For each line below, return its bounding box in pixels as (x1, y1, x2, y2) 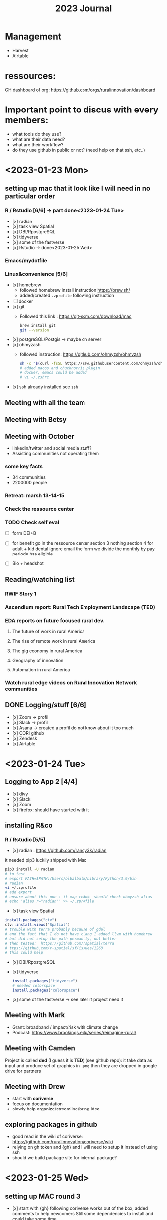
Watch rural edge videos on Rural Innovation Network (5, 679, 137, 686)
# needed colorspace (12, 983, 55, 988)
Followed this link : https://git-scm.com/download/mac (19, 313, 132, 319)
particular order (5, 192, 56, 201)
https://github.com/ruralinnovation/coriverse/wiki (12, 1139, 113, 1145)
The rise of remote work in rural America (12, 638, 96, 644)
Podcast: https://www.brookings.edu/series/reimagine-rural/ (12, 1029, 137, 1035)
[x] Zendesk (12, 735, 37, 741)
